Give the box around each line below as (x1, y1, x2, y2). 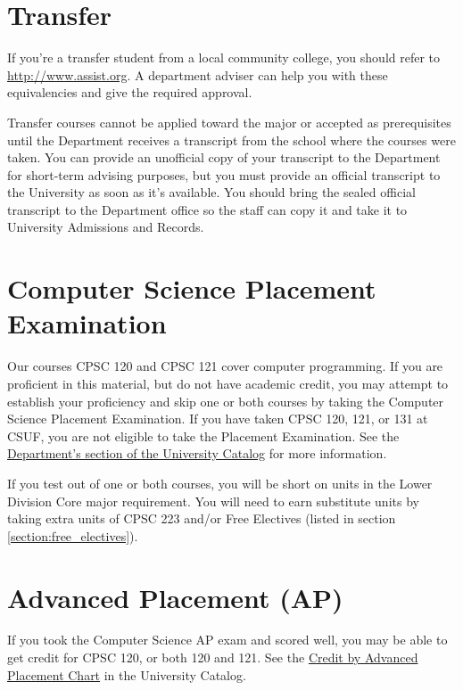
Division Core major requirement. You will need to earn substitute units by (7, 491, 419, 510)
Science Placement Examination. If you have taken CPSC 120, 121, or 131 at (7, 409, 428, 428)
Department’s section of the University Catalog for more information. (7, 444, 387, 463)
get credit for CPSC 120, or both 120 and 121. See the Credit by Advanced (7, 648, 418, 667)
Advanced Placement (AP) (7, 579, 343, 615)
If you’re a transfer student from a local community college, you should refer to (7, 48, 441, 67)
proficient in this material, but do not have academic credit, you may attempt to (7, 374, 449, 392)
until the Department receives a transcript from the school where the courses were (7, 130, 456, 149)
